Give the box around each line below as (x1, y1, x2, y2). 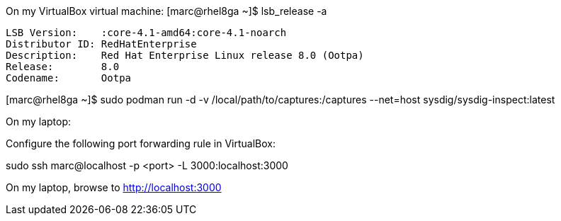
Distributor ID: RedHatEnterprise (6, 38, 197, 50)
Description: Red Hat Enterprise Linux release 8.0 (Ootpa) (6, 50, 364, 61)
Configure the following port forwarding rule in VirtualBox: (6, 137, 276, 149)
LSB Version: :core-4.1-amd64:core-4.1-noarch (6, 27, 287, 38)
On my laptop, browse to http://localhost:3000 (6, 181, 222, 193)
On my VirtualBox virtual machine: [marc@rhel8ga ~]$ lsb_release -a (6, 5, 327, 17)
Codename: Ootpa (6, 72, 132, 84)
